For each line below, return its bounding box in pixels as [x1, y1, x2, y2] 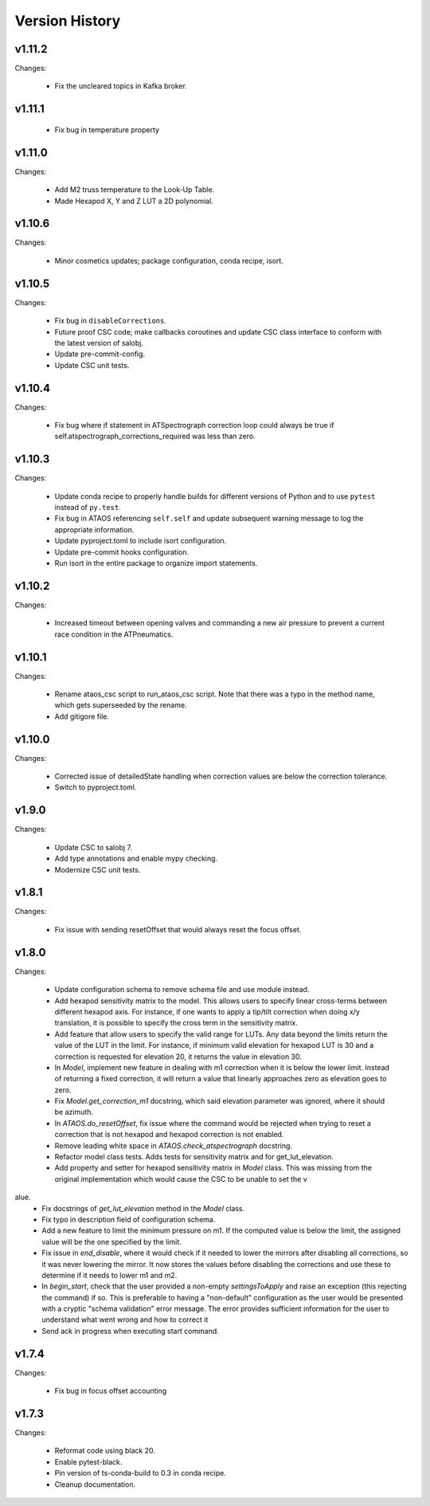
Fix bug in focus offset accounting [54, 1386, 167, 1396]
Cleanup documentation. [54, 1479, 135, 1489]
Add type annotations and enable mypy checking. [54, 853, 218, 864]
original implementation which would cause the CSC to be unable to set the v [54, 1174, 307, 1183]
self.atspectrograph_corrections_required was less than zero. [54, 431, 256, 441]
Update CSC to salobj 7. [54, 842, 133, 852]
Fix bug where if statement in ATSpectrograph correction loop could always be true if [54, 421, 334, 429]
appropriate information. [54, 524, 135, 534]
